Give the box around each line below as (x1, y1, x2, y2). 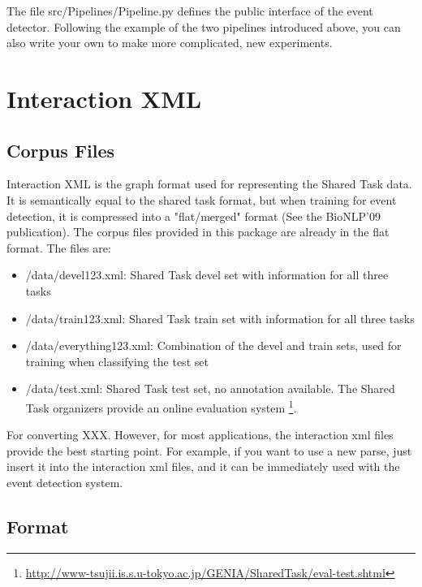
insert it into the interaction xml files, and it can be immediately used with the (6, 458, 400, 475)
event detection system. (6, 473, 123, 490)
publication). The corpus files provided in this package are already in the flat (6, 223, 390, 240)
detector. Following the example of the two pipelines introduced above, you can (6, 18, 401, 35)
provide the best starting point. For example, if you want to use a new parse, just (6, 442, 412, 459)
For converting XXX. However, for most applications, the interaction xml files (6, 426, 394, 443)
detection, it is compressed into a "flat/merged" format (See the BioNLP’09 (6, 207, 381, 224)
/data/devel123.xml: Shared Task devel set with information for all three (25, 266, 389, 283)
